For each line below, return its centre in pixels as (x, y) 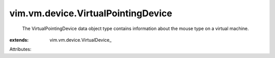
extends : (19, 40)
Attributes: (20, 49)
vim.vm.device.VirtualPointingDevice (91, 13)
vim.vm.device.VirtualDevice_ (81, 40)
